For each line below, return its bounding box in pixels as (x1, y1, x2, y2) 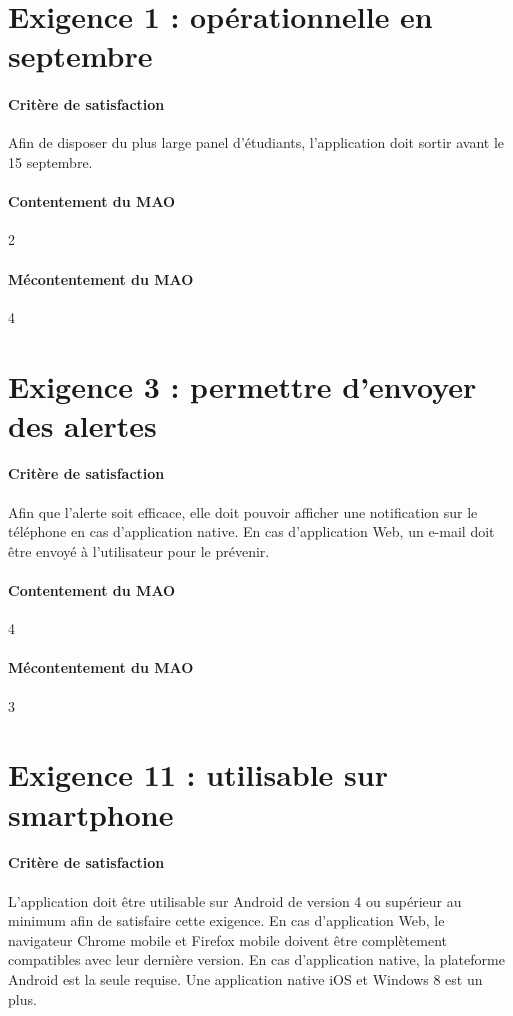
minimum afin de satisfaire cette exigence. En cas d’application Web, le (8, 910, 445, 931)
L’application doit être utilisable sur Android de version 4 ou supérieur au (8, 890, 462, 911)
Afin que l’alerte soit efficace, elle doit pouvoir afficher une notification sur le (8, 501, 478, 522)
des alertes (8, 404, 157, 445)
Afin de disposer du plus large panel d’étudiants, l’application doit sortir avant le (8, 132, 505, 153)
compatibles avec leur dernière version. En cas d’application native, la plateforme (8, 949, 505, 970)
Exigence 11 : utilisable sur (8, 754, 388, 795)
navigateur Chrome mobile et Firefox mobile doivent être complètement (8, 929, 447, 950)
